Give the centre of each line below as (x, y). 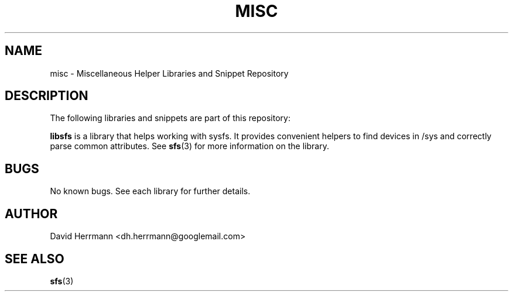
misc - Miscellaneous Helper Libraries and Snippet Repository (169, 73)
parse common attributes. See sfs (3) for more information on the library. (189, 146)
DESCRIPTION (47, 96)
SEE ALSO (35, 259)
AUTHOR (31, 214)
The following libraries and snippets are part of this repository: (170, 118)
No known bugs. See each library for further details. (150, 191)
